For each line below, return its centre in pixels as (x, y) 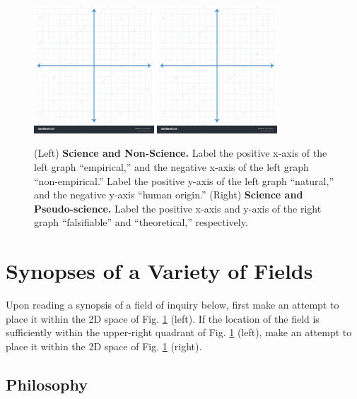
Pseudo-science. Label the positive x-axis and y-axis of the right (178, 208)
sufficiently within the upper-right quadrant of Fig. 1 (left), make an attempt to (179, 332)
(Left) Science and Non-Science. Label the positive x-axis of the (181, 153)
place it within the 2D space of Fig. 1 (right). (104, 346)
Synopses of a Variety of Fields (159, 271)
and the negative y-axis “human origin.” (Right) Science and (169, 195)
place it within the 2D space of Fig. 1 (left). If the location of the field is (163, 318)
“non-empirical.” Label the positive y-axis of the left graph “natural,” (184, 180)
